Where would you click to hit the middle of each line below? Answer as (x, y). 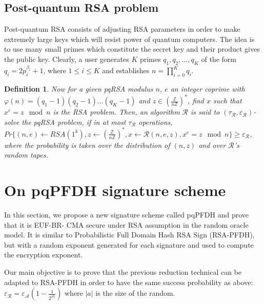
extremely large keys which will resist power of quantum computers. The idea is (129, 39)
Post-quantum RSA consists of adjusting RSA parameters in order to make (122, 29)
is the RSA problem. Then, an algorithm (116, 112)
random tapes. (26, 155)
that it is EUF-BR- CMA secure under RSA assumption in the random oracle (126, 224)
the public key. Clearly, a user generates (67, 59)
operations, (156, 122)
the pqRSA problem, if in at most (74, 122)
